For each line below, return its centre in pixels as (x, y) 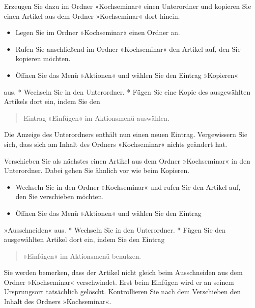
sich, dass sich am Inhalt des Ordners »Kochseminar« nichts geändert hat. (116, 144)
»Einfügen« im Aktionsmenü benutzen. (82, 256)
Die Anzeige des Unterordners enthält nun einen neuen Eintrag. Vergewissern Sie (126, 134)
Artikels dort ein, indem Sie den (52, 101)
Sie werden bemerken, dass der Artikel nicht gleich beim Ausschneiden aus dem (123, 272)
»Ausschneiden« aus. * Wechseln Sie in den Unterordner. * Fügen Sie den (115, 229)
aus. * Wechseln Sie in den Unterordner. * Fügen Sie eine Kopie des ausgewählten (127, 91)
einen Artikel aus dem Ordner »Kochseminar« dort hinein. (92, 16)
